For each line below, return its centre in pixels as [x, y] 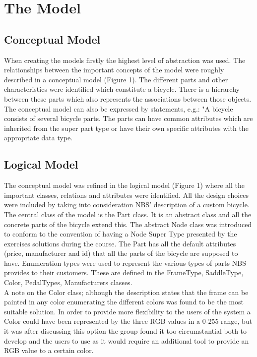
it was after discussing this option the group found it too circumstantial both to [126, 331]
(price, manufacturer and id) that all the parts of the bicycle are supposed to [121, 253]
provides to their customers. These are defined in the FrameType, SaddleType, [124, 272]
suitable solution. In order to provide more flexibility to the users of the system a [127, 311]
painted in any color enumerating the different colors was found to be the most [124, 302]
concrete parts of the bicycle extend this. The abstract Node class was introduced [128, 224]
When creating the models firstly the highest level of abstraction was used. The [125, 60]
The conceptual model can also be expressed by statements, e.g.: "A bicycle [119, 108]
